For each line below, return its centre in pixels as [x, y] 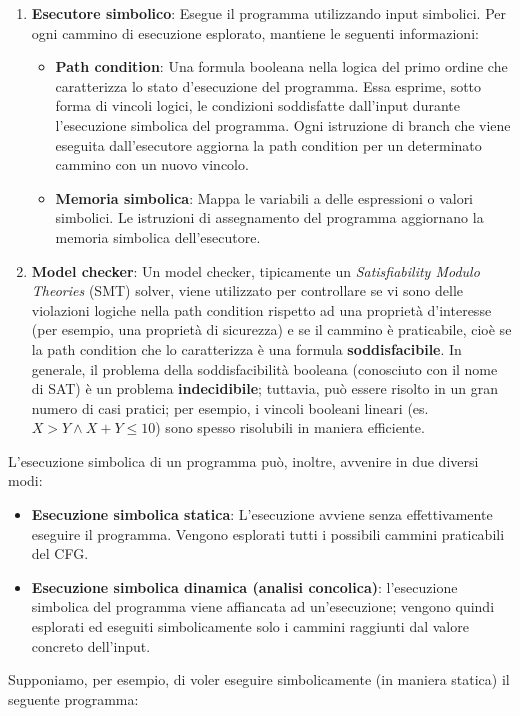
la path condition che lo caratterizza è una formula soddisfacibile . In [246, 348]
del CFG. [60, 553]
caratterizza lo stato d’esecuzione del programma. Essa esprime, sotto [268, 85]
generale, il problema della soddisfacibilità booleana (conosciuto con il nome [264, 368]
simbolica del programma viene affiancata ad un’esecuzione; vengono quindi [263, 606]
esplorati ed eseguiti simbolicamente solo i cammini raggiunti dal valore [250, 626]
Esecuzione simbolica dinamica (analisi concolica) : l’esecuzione [244, 586]
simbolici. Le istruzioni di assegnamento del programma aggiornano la [269, 217]
